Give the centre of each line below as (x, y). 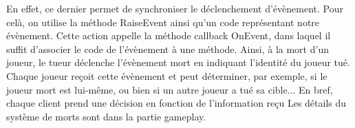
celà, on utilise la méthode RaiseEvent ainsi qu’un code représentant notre (163, 22)
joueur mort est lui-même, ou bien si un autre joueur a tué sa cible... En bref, (170, 89)
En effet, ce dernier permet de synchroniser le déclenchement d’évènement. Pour (175, 8)
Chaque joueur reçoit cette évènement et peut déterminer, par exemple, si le (167, 75)
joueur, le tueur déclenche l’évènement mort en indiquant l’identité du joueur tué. (178, 62)
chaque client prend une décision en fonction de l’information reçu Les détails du (176, 103)
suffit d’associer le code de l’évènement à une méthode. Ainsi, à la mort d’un (168, 49)
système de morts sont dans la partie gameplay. (106, 116)
